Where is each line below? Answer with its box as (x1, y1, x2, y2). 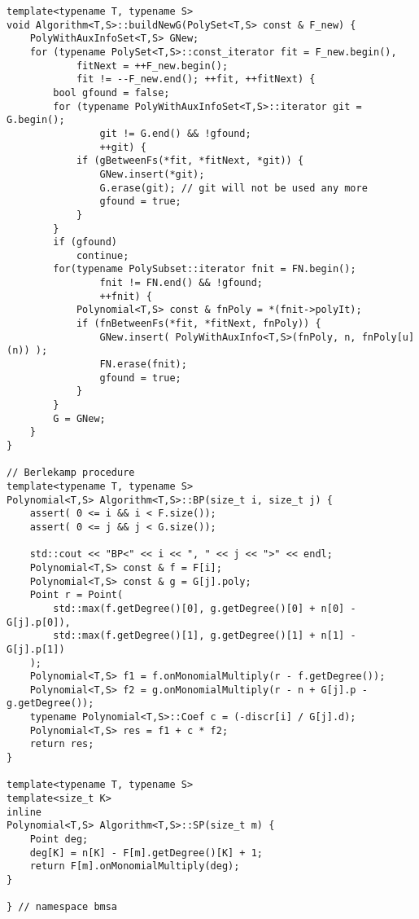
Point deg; (29, 833, 89, 846)
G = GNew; (53, 412, 106, 424)
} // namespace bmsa (7, 901, 118, 913)
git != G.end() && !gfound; (99, 127, 251, 139)
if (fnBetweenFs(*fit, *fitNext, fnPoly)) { (76, 318, 321, 330)
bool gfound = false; (53, 86, 170, 99)
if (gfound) (53, 236, 118, 248)
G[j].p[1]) (7, 643, 65, 655)
